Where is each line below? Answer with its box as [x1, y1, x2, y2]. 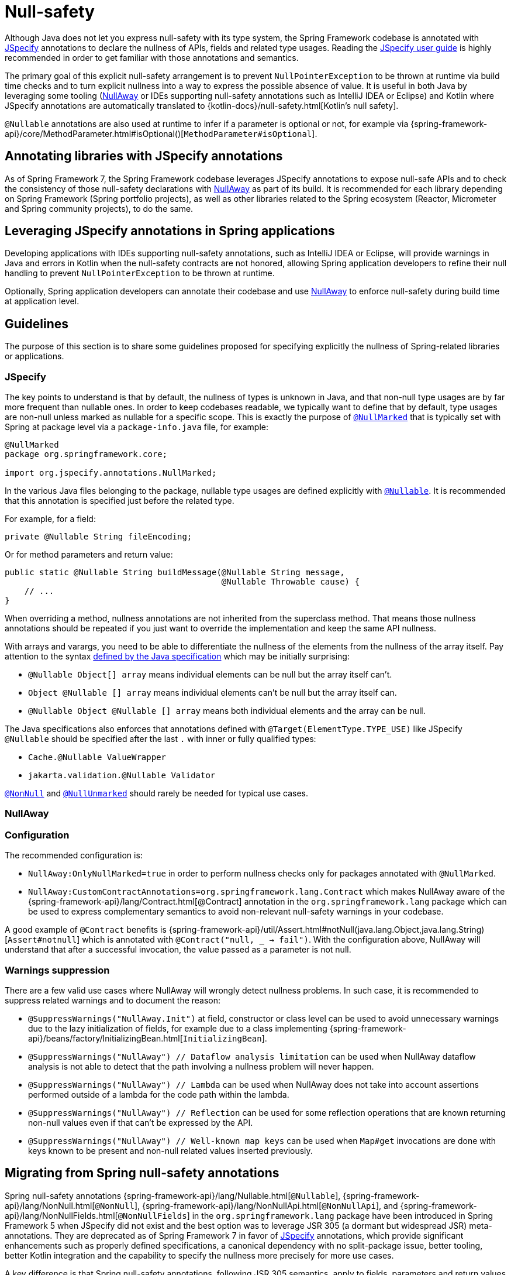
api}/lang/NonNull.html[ [5, 1200, 95, 1211]
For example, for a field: [5, 514, 96, 524]
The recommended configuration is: [5, 850, 143, 861]
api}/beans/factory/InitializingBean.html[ [28, 1033, 183, 1043]
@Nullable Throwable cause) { [221, 577, 360, 587]
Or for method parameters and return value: [5, 549, 173, 560]
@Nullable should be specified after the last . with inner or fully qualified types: [5, 734, 316, 744]
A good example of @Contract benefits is [5, 925, 167, 935]
